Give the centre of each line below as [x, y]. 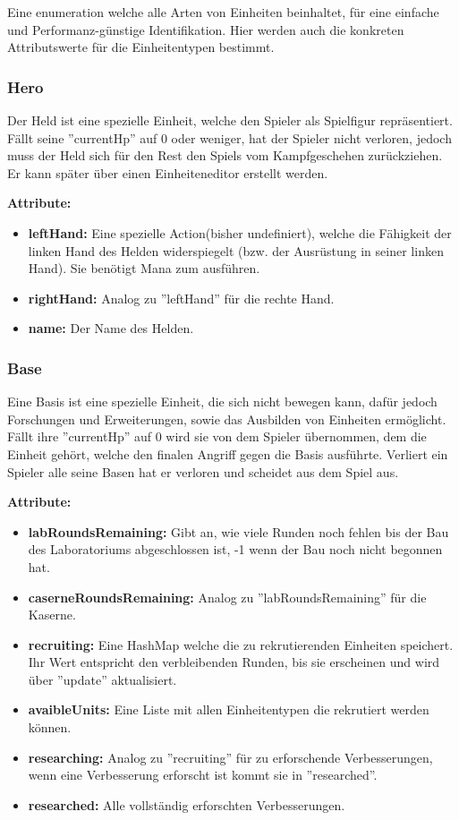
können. [50, 727]
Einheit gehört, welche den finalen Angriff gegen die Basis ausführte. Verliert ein [228, 453]
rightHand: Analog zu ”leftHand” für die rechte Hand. [181, 298]
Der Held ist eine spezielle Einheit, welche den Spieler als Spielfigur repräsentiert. [230, 120]
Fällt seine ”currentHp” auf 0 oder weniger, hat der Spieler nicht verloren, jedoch [229, 137]
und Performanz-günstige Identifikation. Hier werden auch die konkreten [206, 29]
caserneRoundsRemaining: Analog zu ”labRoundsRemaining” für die [227, 597]
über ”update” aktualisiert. [102, 679]
